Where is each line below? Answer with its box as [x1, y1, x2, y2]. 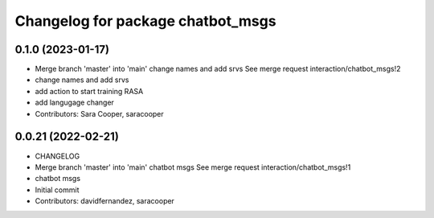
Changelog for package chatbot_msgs [14, 12, 276, 30]
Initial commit [35, 185, 80, 195]
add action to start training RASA [35, 86, 144, 96]
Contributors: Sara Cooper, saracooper [35, 109, 164, 118]
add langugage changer [35, 97, 114, 108]
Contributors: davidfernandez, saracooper [35, 196, 174, 206]
